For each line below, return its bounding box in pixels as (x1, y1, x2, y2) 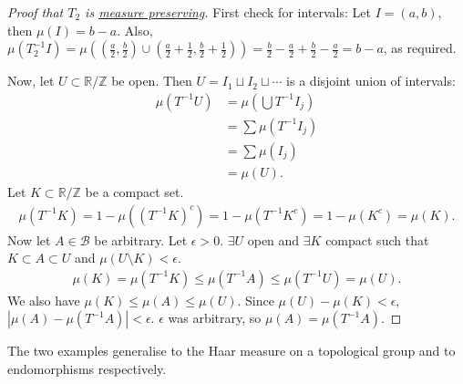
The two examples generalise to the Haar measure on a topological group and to (7, 341, 456, 360)
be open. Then (111, 71, 192, 90)
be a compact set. (85, 182, 184, 201)
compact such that (325, 230, 429, 249)
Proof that (7, 3, 64, 21)
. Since (237, 290, 274, 309)
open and (247, 230, 300, 249)
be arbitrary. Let (94, 230, 188, 249)
